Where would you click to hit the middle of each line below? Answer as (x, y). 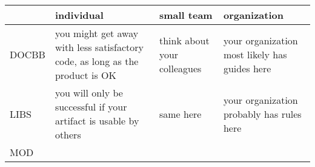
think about (184, 40)
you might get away (97, 33)
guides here (247, 68)
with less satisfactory (99, 47)
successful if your (91, 107)
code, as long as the (97, 61)
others (68, 135)
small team (186, 15)
